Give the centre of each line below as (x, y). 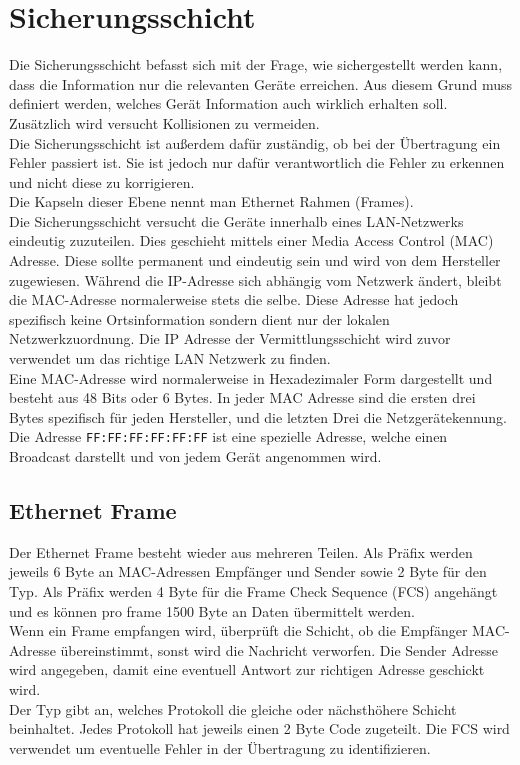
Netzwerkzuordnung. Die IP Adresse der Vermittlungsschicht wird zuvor (230, 338)
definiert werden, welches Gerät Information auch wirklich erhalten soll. (228, 103)
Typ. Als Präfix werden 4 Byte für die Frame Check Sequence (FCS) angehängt (253, 591)
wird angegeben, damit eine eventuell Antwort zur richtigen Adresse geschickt (247, 669)
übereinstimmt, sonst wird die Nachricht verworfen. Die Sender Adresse (279, 649)
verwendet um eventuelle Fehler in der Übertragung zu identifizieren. (220, 747)
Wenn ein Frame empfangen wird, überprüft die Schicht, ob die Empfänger (238, 630)
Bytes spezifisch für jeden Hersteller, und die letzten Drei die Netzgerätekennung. (258, 416)
